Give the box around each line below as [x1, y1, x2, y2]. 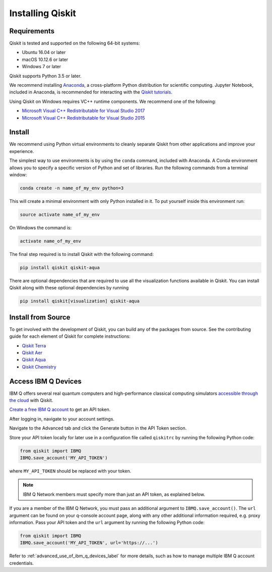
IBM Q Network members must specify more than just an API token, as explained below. [23, 491, 206, 497]
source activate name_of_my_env [20, 212, 100, 217]
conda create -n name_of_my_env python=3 [20, 185, 124, 191]
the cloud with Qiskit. [9, 397, 53, 403]
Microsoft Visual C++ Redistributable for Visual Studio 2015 [22, 115, 145, 121]
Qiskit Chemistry [22, 363, 56, 370]
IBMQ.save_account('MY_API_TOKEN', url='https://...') [20, 540, 158, 546]
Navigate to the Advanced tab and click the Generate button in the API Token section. [9, 425, 187, 431]
